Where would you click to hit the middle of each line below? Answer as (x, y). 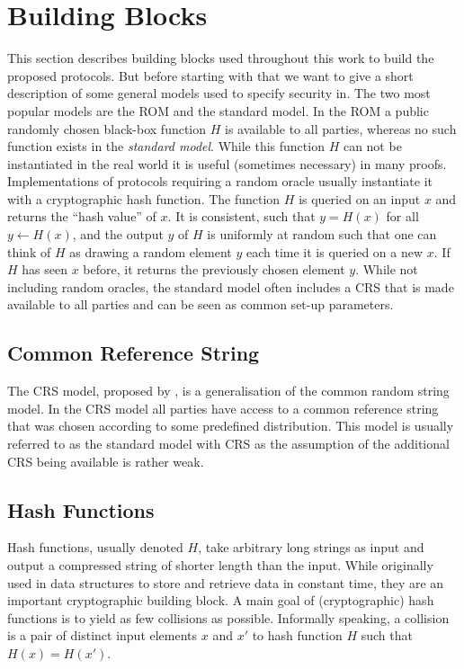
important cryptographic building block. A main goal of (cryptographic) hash (221, 600)
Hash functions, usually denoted (95, 547)
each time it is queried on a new (335, 251)
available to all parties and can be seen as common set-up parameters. (201, 304)
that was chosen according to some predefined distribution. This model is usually (231, 426)
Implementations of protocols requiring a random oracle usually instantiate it (220, 181)
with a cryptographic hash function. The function (144, 198)
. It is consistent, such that (241, 216)
